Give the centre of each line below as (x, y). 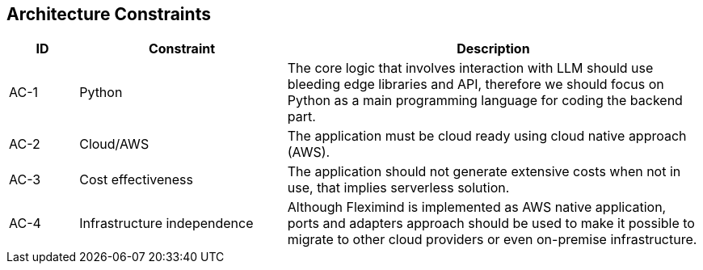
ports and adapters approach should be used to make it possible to (491, 224)
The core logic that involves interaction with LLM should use (470, 68)
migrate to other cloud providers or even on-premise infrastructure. (492, 240)
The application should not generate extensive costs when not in (484, 172)
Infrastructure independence (166, 224)
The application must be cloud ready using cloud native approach (487, 136)
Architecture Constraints (109, 14)
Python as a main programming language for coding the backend (485, 101)
